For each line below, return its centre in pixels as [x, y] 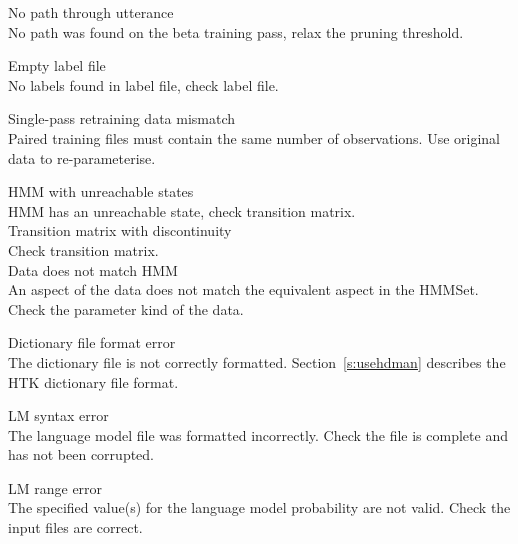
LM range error [55, 487]
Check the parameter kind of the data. [126, 308]
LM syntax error [58, 415]
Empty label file [57, 65]
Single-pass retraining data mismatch [122, 118]
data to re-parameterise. [82, 157]
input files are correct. [75, 527]
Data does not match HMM [93, 269]
